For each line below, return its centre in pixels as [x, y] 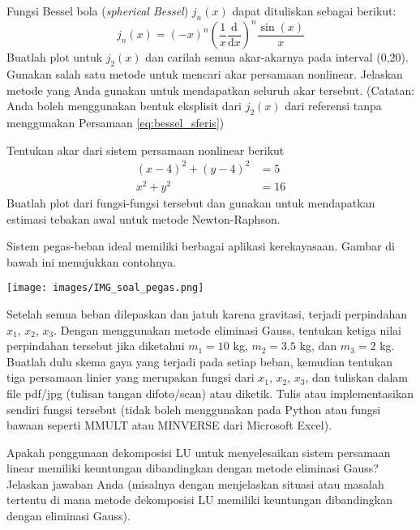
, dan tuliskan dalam [357, 377]
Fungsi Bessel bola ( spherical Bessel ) [98, 11]
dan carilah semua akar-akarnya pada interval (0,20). [277, 57]
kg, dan [318, 346]
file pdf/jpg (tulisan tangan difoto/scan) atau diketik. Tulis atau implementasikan [210, 393]
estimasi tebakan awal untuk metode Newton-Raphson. [144, 218]
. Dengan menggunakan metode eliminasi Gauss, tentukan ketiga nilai [227, 329]
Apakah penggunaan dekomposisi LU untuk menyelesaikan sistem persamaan [199, 452]
